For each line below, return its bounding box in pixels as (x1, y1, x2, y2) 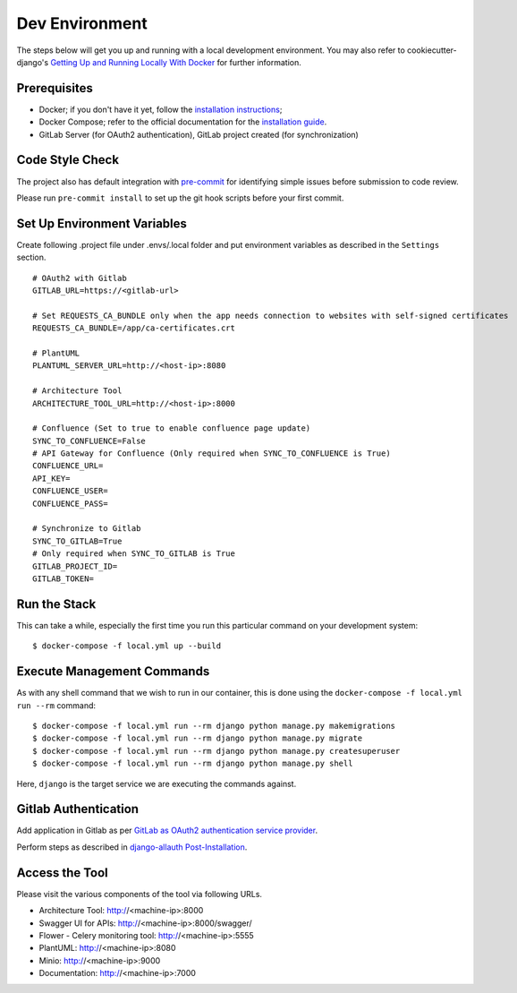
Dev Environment (16, 13, 148, 33)
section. (16, 252, 47, 263)
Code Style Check (16, 152, 120, 167)
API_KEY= (32, 473, 71, 484)
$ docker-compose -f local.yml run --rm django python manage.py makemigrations (32, 721, 396, 731)
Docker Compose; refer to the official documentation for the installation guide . (38, 116, 327, 127)
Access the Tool (16, 865, 109, 880)
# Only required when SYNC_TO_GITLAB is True (32, 549, 236, 559)
